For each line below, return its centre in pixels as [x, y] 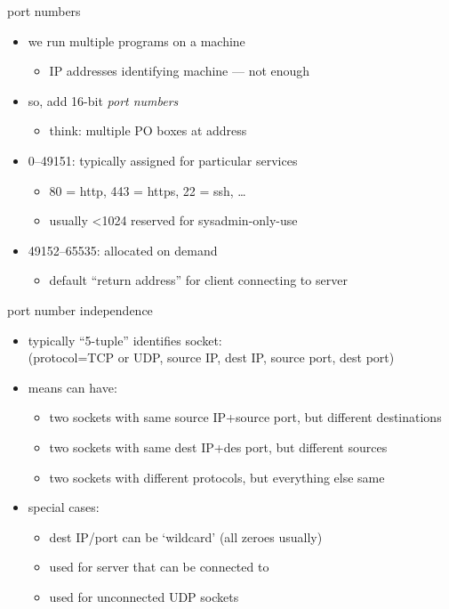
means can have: [72, 387]
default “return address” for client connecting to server [198, 280]
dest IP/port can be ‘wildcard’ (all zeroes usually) [186, 536]
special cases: [64, 507]
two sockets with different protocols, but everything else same [217, 477]
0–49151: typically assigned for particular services [163, 160]
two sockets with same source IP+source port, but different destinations [245, 417]
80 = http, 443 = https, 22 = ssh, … [148, 190]
